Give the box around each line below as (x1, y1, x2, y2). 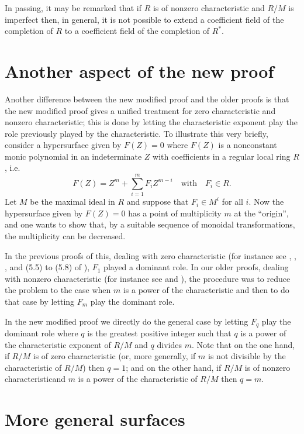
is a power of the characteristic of (78, 373, 198, 385)
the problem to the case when (5, 284, 111, 296)
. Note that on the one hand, (191, 338, 295, 350)
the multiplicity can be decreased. (5, 229, 126, 242)
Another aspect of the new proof (5, 58, 274, 82)
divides (157, 338, 182, 350)
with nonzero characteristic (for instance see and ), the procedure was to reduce (5, 272, 291, 284)
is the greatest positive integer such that (87, 326, 232, 339)
